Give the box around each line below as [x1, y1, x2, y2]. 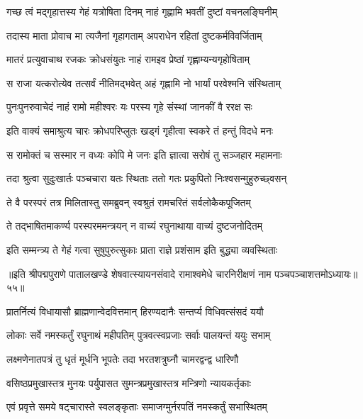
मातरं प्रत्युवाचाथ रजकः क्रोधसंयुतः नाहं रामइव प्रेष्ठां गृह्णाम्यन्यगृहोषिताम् [6, 52, 250, 67]
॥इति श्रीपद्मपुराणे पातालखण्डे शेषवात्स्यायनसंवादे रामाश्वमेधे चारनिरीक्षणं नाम [6, 266, 272, 281]
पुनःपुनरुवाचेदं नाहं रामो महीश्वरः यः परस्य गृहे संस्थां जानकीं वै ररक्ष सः [6, 99, 252, 114]
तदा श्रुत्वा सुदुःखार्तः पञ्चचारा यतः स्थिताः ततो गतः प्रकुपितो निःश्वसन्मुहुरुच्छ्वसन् [6, 171, 287, 186]
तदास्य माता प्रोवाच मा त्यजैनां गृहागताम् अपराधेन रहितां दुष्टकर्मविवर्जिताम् [6, 28, 262, 43]
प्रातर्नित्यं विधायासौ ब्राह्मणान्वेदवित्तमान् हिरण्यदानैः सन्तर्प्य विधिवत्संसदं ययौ [6, 303, 264, 318]
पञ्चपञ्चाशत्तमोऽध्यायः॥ [274, 266, 358, 281]
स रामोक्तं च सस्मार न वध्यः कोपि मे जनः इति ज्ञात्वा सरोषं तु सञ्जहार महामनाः [6, 147, 282, 162]
